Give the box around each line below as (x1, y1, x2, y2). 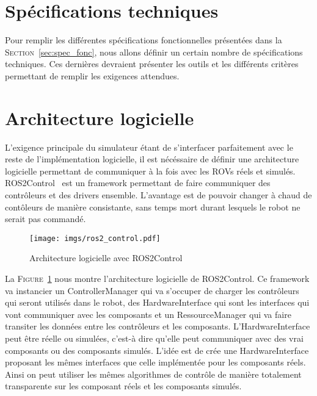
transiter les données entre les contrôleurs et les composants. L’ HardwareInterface (5, 320, 310, 333)
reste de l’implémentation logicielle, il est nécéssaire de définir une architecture (5, 153, 299, 165)
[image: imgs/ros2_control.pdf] (29, 234, 161, 243)
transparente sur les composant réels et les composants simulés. (5, 380, 242, 392)
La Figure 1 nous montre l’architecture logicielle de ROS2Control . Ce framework (5, 272, 310, 285)
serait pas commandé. (5, 212, 86, 225)
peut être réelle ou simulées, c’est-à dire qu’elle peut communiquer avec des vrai (5, 332, 304, 344)
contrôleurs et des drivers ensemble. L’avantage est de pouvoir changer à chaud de (5, 189, 312, 201)
